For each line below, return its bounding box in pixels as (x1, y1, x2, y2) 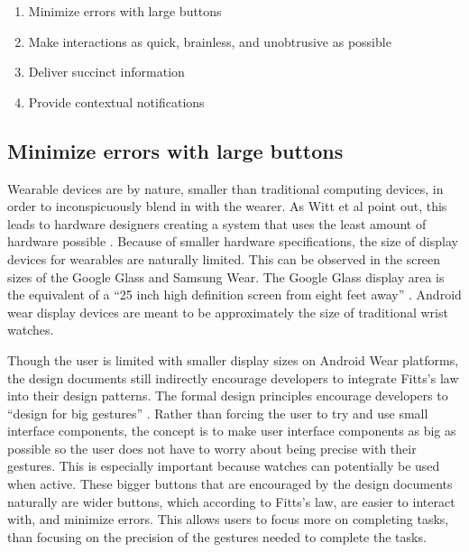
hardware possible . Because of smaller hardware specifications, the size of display (7, 232, 458, 251)
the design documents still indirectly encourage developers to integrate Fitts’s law (7, 368, 459, 387)
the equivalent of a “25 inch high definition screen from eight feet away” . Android (7, 285, 462, 304)
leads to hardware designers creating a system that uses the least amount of (7, 214, 427, 233)
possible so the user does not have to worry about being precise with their (7, 438, 417, 457)
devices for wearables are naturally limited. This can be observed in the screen (7, 249, 441, 268)
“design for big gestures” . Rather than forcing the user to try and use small (7, 403, 428, 422)
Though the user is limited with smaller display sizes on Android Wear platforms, (7, 350, 459, 369)
